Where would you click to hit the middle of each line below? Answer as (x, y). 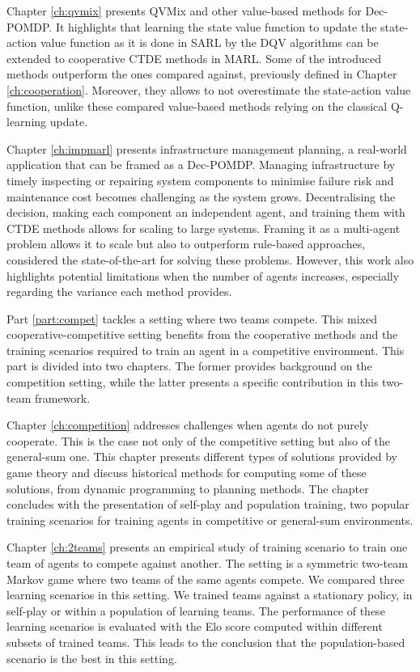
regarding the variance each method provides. (119, 292)
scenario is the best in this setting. (92, 658)
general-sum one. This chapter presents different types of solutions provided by (202, 456)
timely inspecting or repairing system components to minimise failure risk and (200, 180)
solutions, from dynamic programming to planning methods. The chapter (188, 488)
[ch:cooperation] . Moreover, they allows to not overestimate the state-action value (209, 89)
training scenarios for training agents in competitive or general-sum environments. (210, 520)
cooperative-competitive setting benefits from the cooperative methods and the (202, 334)
